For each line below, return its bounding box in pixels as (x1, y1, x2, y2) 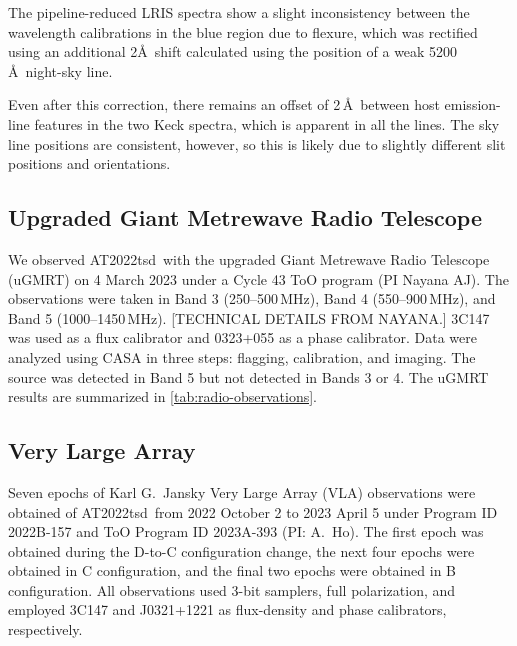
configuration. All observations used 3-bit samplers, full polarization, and (8, 579, 456, 600)
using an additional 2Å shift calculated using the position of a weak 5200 (8, 41, 458, 62)
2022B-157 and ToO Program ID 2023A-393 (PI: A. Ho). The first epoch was (8, 521, 484, 542)
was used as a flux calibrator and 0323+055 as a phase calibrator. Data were (8, 327, 477, 348)
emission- (444, 94, 501, 115)
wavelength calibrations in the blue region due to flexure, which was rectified (8, 21, 478, 42)
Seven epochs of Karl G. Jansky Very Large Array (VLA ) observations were (8, 481, 476, 502)
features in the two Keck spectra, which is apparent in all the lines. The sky (34, 113, 500, 134)
